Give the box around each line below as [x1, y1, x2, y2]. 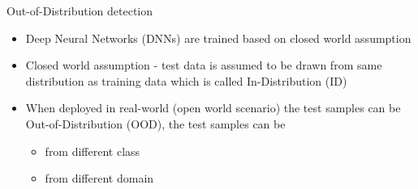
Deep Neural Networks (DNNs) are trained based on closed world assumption [25, 29, 412, 46]
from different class [45, 142, 140, 159]
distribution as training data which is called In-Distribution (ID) [25, 72, 347, 89]
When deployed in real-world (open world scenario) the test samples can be [25, 99, 401, 116]
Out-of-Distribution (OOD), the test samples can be [25, 115, 286, 132]
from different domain [45, 170, 154, 187]
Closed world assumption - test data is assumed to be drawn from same [25, 57, 382, 73]
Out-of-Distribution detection [6, 2, 153, 19]
